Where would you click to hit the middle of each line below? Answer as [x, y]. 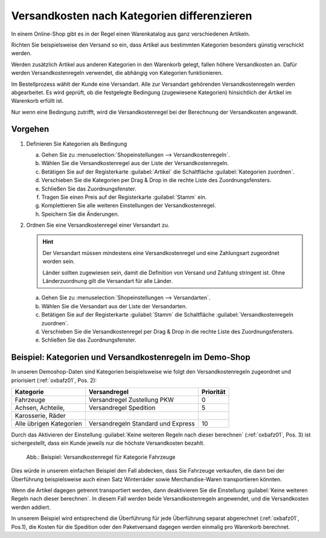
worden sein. [59, 261]
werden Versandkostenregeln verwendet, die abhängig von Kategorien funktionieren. [117, 73]
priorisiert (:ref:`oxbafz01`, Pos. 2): [54, 380]
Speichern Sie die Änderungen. [80, 214]
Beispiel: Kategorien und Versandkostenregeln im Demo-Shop [131, 358]
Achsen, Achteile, [40, 408]
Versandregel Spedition [122, 408]
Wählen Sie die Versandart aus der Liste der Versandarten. [114, 306]
